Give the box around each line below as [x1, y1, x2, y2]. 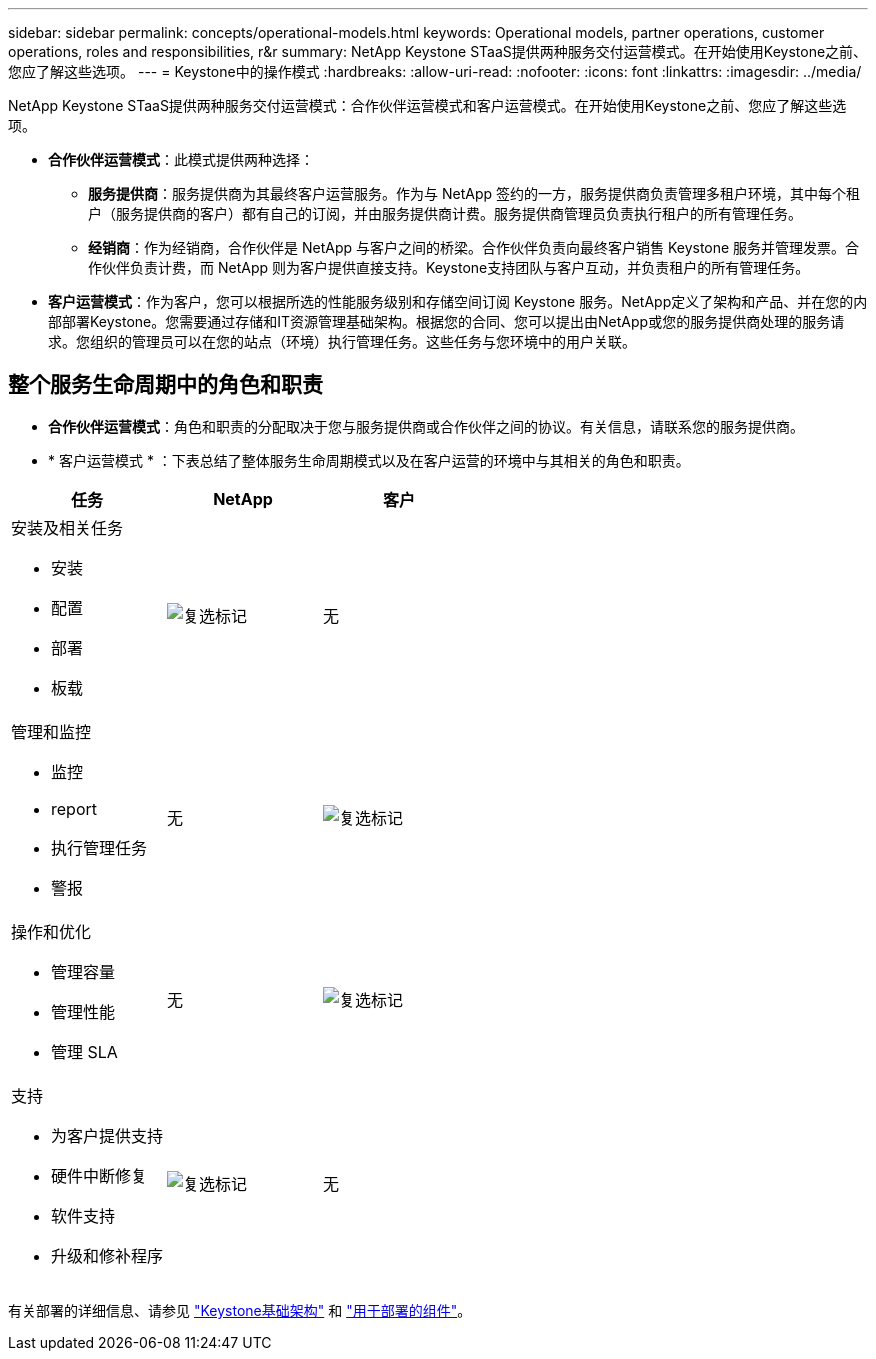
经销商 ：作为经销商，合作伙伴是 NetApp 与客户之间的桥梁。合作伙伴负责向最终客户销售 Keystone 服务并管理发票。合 [88, 239, 860, 256]
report [51, 798, 97, 819]
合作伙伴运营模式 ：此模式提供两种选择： [48, 151, 314, 168]
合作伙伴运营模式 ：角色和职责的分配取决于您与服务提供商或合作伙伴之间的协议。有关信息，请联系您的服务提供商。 [48, 417, 804, 435]
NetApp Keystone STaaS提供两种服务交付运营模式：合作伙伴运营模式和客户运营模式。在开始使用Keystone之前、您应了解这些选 [8, 97, 847, 114]
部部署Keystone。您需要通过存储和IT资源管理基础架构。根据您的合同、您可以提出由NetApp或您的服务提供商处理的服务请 [48, 313, 845, 330]
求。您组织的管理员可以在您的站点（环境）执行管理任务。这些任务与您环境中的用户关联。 [48, 333, 636, 350]
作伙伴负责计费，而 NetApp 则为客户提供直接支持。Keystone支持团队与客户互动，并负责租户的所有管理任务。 [88, 259, 810, 276]
